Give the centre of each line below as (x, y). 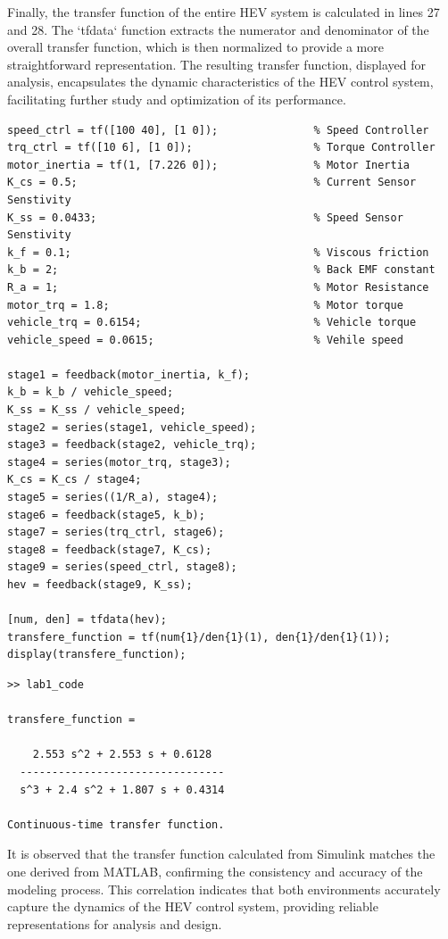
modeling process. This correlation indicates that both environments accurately (224, 889)
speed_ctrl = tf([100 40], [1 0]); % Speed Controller (218, 130)
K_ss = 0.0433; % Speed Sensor (205, 217)
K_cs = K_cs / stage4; (75, 480)
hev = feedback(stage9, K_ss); (100, 585)
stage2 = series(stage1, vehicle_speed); (132, 427)
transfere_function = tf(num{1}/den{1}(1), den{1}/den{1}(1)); (199, 637)
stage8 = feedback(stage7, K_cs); (110, 549)
